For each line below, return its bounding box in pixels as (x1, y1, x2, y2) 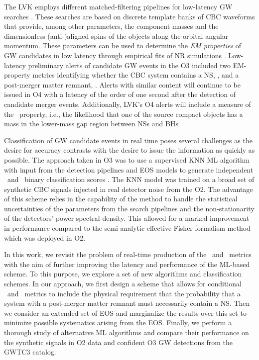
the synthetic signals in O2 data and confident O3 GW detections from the (4, 337, 233, 347)
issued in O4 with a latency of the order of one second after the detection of (4, 89, 236, 99)
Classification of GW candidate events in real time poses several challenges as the (4, 135, 253, 145)
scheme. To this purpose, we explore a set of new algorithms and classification (4, 269, 242, 279)
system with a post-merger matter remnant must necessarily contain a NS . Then (4, 298, 250, 308)
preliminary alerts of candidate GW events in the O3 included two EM (28, 60, 245, 70)
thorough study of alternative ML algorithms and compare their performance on (4, 327, 249, 337)
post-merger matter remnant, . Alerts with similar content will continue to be (4, 79, 241, 90)
